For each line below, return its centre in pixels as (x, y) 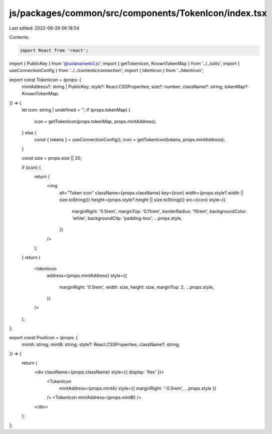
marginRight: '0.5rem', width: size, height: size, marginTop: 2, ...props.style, (137, 287)
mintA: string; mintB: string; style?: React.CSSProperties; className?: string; (101, 345)
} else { (29, 133)
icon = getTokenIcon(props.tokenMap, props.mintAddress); (95, 121)
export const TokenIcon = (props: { (45, 80)
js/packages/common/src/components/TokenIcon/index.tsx (138, 13)
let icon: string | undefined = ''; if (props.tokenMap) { (76, 110)
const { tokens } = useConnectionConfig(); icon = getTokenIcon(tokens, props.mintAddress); (130, 140)
